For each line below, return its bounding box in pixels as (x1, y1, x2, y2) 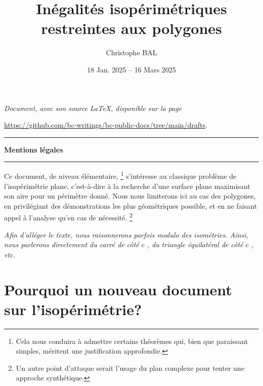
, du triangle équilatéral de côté (147, 239, 243, 250)
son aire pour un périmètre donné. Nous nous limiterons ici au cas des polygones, (4, 190, 256, 201)
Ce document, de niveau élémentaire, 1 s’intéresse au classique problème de (4, 169, 237, 181)
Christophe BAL (106, 47, 157, 58)
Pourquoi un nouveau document (4, 279, 232, 299)
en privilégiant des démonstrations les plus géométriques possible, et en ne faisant (4, 200, 257, 211)
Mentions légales (4, 144, 63, 155)
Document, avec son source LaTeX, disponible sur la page (4, 102, 182, 113)
